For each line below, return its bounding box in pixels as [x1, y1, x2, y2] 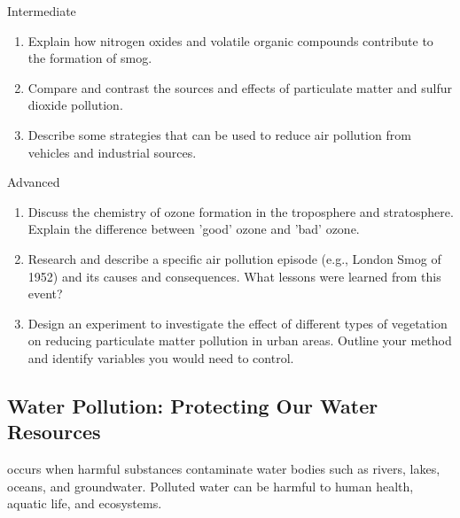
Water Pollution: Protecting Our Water [7, 391, 378, 419]
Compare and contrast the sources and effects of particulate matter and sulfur [27, 78, 452, 97]
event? [27, 284, 63, 303]
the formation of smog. [27, 49, 152, 67]
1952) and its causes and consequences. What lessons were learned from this [27, 267, 441, 285]
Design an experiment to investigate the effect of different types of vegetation [27, 313, 448, 332]
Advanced [7, 173, 60, 191]
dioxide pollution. [27, 96, 123, 114]
